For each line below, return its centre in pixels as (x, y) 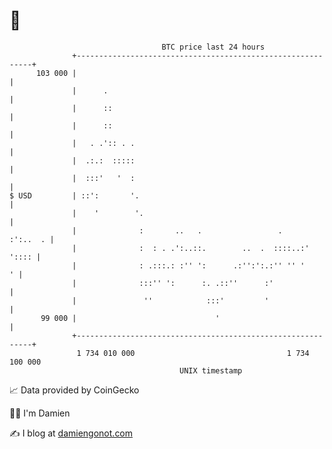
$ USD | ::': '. (74, 195)
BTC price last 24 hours (213, 47)
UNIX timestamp (211, 370)
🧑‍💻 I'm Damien (40, 413)
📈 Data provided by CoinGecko (74, 390)
